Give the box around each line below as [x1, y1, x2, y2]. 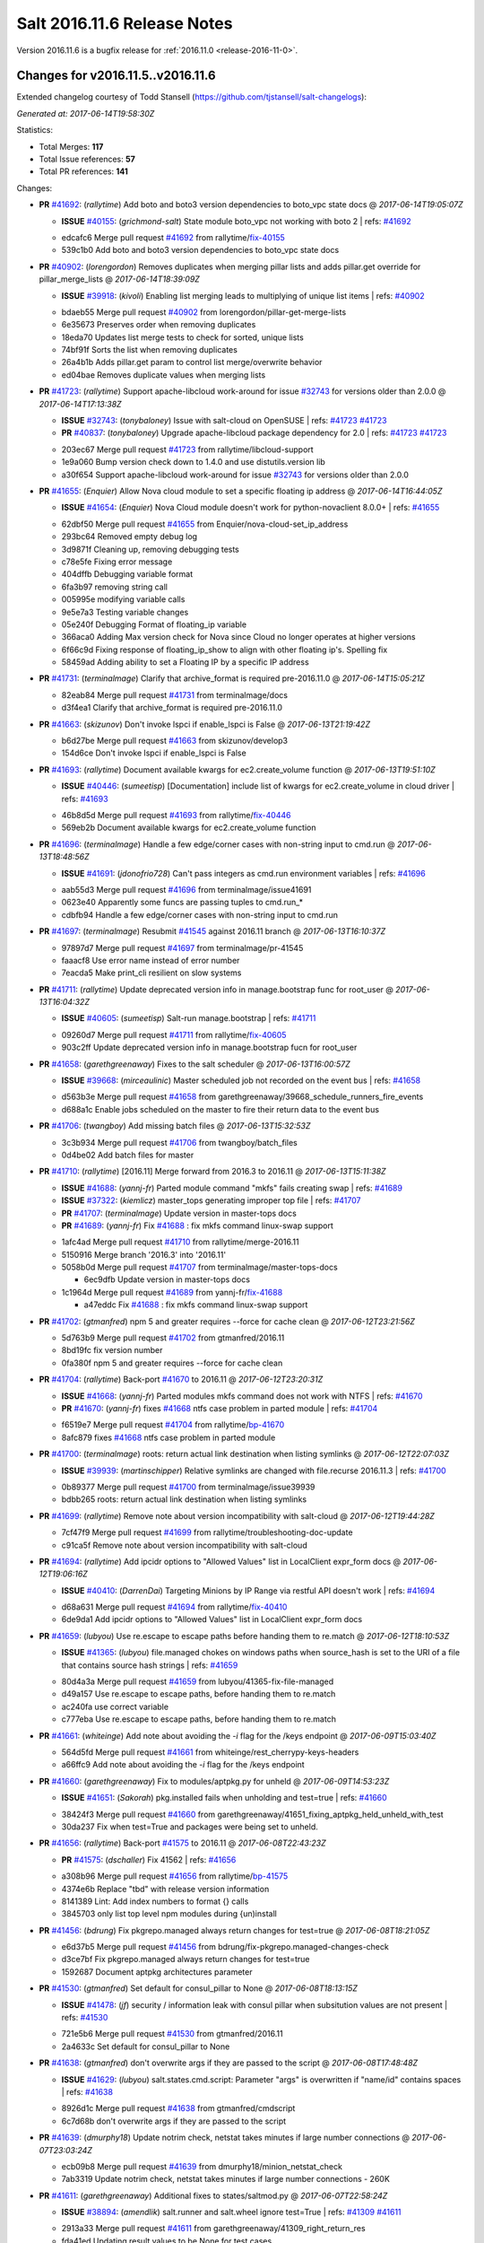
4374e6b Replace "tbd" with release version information [61, 1883, 270, 1894]
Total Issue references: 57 [39, 153, 136, 165]
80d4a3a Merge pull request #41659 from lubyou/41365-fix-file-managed [61, 1676, 334, 1687]
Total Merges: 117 [39, 141, 104, 152]
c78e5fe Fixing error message [61, 556, 173, 567]
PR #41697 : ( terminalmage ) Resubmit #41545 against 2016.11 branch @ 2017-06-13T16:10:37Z [39, 926, 386, 937]
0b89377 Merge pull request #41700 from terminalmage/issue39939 [61, 1481, 315, 1492]
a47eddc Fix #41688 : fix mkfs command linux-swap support [83, 1299, 308, 1310]
